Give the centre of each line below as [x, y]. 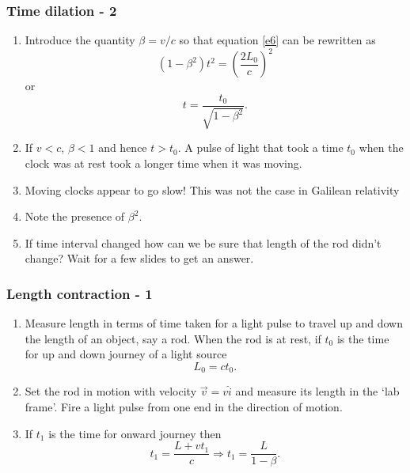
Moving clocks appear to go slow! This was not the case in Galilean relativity [212, 189]
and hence [123, 148]
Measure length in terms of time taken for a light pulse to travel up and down [214, 323]
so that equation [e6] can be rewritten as [277, 40]
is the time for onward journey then [135, 433]
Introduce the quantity [80, 40]
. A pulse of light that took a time [260, 148]
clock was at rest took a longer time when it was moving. [163, 163]
